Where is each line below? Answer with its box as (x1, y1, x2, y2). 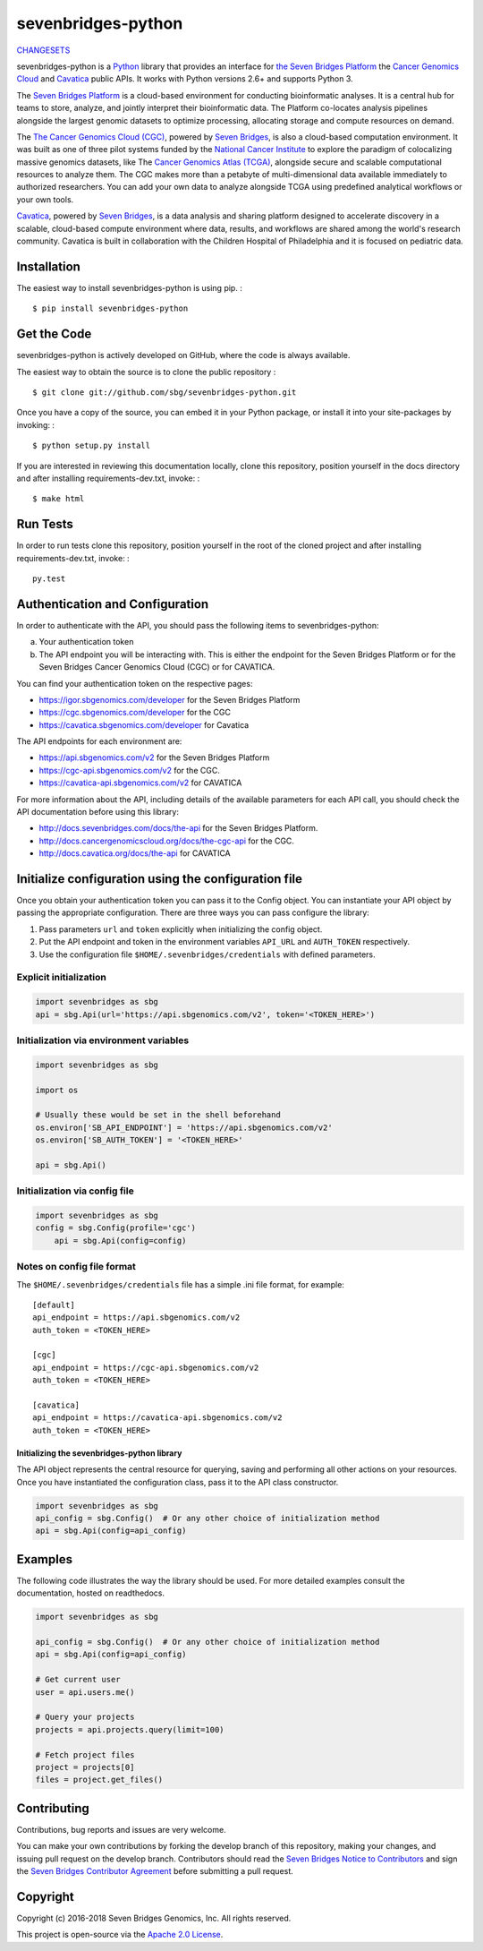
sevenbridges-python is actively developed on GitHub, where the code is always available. (16, 350, 351, 361)
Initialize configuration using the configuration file (16, 871, 303, 886)
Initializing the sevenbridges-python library (16, 1447, 182, 1459)
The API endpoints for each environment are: (16, 736, 182, 747)
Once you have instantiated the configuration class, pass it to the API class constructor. (16, 1476, 339, 1487)
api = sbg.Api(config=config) (54, 1236, 187, 1245)
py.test (32, 574, 66, 584)
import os (35, 1084, 79, 1095)
